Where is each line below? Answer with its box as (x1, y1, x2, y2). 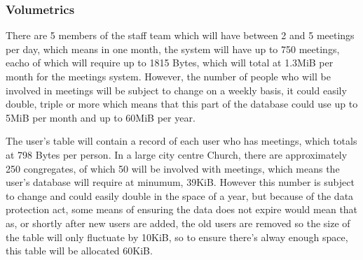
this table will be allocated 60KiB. (6, 243, 153, 258)
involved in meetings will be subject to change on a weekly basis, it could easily (6, 82, 347, 97)
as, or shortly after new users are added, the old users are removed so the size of (6, 215, 350, 230)
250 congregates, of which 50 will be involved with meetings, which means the (6, 161, 340, 175)
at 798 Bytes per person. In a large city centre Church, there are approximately (6, 147, 348, 161)
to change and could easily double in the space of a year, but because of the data (6, 188, 354, 203)
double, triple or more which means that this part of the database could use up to (6, 96, 358, 111)
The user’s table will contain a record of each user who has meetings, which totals (6, 133, 357, 148)
